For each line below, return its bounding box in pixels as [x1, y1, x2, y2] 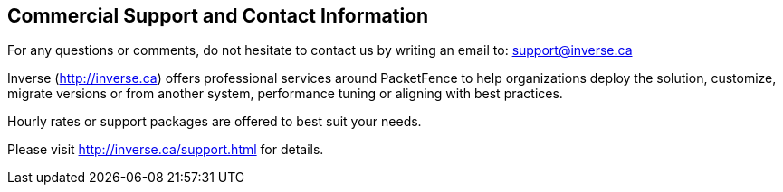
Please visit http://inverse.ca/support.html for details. [7, 142, 324, 158]
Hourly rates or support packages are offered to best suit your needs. [7, 114, 422, 130]
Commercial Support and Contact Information [7, 5, 429, 27]
